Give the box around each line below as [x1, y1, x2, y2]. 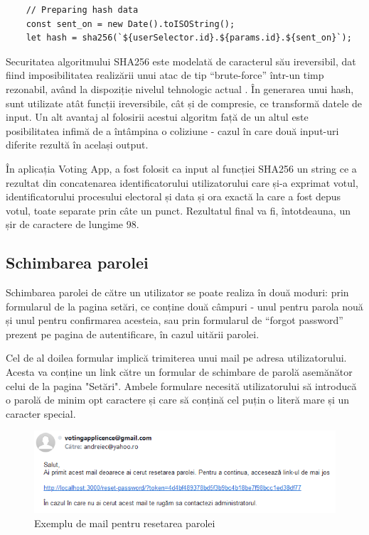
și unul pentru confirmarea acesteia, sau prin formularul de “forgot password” [6, 313, 343, 328]
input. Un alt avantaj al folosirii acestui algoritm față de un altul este [6, 109, 309, 124]
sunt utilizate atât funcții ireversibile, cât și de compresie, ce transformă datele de [6, 95, 363, 110]
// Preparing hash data [26, 5, 139, 15]
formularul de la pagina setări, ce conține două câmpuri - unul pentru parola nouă [6, 298, 363, 313]
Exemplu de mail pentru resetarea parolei [34, 515, 215, 530]
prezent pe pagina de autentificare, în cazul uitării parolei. [6, 326, 260, 341]
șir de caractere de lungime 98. [6, 217, 139, 232]
